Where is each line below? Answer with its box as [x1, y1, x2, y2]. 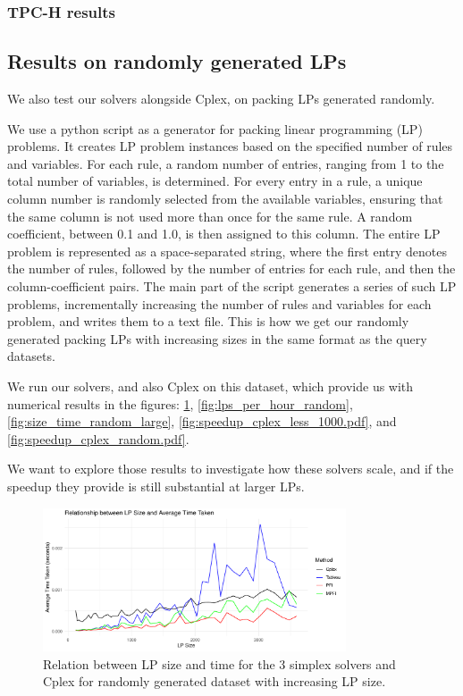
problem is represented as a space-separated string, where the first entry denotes [7, 241, 448, 260]
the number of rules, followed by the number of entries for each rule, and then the [7, 259, 456, 278]
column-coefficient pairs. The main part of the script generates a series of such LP [7, 276, 457, 295]
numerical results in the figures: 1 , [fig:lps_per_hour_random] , [7, 394, 353, 413]
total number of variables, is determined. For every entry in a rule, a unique [7, 172, 423, 190]
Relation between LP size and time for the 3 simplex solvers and [43, 654, 396, 673]
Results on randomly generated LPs [7, 47, 347, 75]
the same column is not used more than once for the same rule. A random [7, 206, 413, 225]
